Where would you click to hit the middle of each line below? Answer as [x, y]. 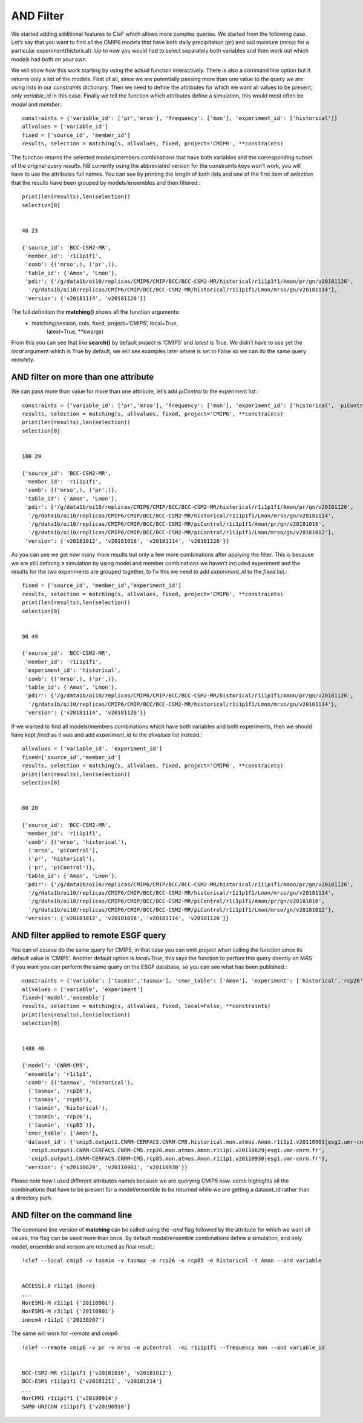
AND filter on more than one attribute [83, 377]
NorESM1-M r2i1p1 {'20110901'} [68, 1303]
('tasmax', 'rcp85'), [60, 1099]
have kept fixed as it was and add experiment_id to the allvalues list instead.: [107, 735]
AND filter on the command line [72, 1215]
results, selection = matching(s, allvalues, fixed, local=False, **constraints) [146, 1006]
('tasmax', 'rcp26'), [60, 1091]
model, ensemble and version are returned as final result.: [83, 1246]
